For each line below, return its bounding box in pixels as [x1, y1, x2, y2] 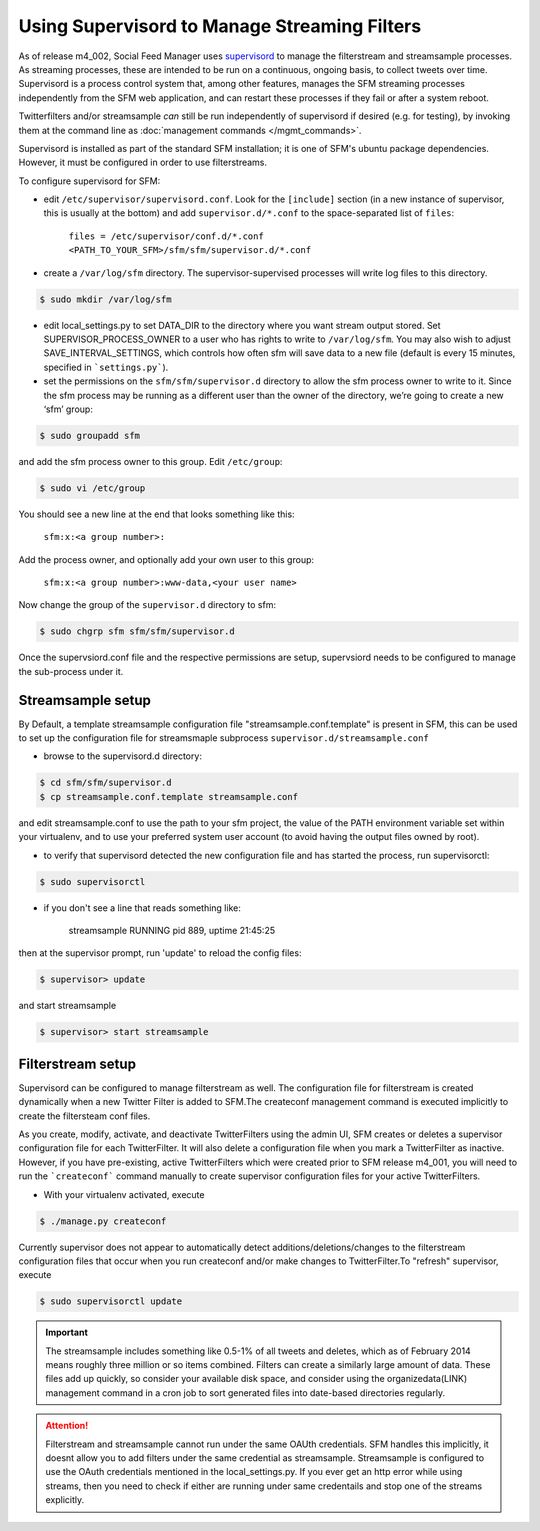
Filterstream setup [18, 1055, 137, 1072]
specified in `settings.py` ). [43, 361, 169, 373]
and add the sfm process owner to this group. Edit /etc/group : [18, 455, 283, 467]
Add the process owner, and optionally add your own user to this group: [18, 553, 315, 565]
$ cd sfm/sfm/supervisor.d [39, 777, 172, 789]
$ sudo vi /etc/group [39, 482, 146, 494]
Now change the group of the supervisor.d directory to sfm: [18, 599, 277, 611]
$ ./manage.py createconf [39, 1215, 167, 1227]
